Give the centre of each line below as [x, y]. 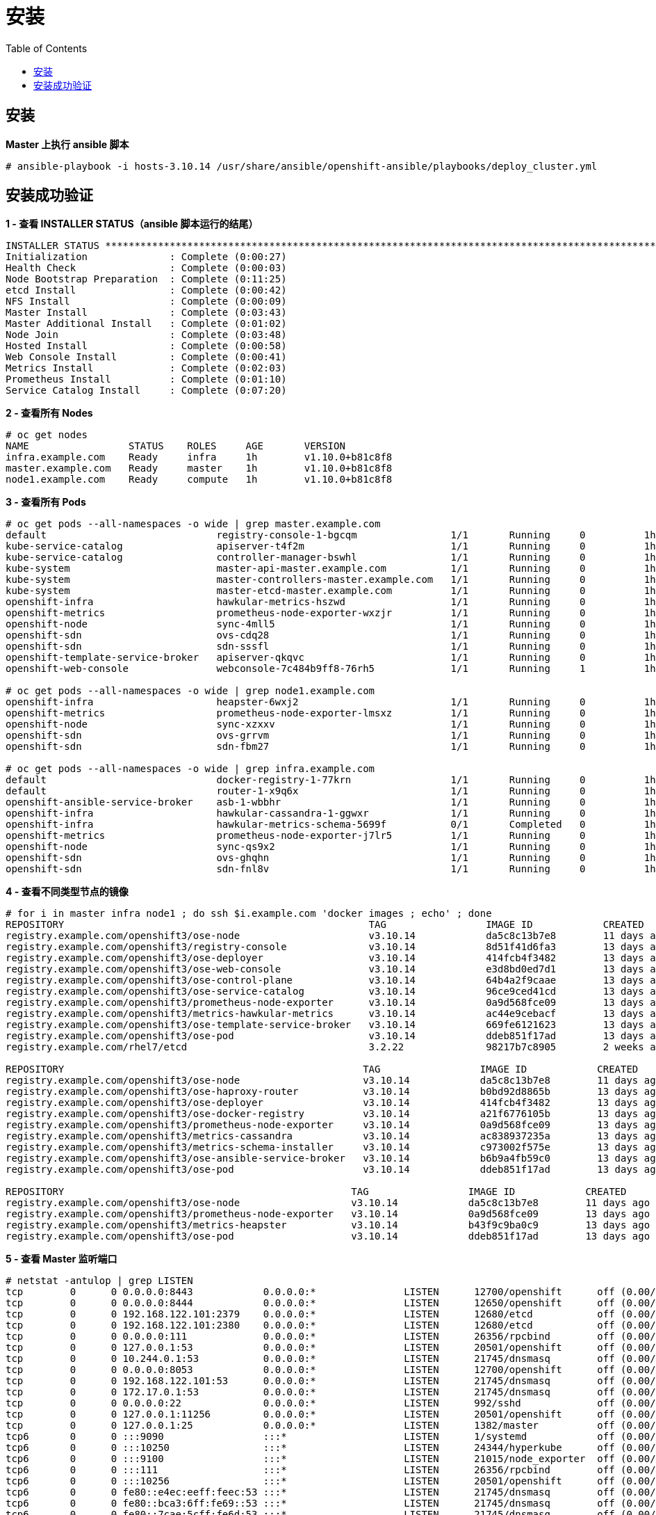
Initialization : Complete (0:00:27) [146, 257]
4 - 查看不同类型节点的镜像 [67, 892]
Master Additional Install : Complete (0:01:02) [146, 324]
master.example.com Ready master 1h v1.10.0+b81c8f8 [199, 468]
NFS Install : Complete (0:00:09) [146, 302]
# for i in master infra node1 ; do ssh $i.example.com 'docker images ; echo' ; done [249, 914]
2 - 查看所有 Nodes [49, 413]
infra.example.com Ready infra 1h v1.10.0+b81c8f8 [199, 457]
